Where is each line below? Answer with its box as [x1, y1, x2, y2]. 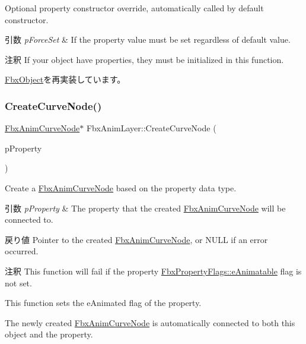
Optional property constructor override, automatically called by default [5, 2, 264, 14]
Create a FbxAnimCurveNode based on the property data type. [5, 181, 237, 194]
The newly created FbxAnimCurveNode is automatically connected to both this [5, 316, 295, 329]
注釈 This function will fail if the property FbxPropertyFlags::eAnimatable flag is [5, 264, 302, 277]
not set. [5, 276, 32, 289]
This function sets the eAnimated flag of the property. [5, 296, 202, 309]
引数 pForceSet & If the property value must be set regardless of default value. [5, 33, 291, 46]
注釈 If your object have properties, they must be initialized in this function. [5, 53, 284, 65]
